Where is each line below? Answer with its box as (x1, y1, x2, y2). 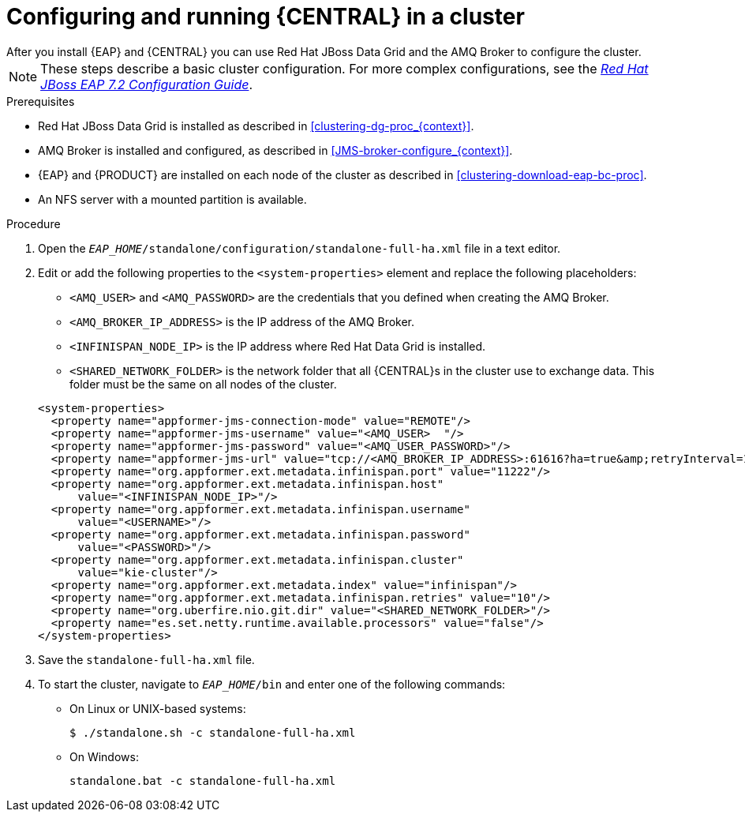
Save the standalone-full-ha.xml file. (38, 652, 255, 666)
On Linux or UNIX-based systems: (69, 701, 246, 715)
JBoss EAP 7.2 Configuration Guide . (40, 76, 253, 92)
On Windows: (69, 749, 139, 764)
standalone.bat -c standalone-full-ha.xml (69, 774, 336, 787)
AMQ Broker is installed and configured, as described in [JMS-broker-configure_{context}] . (38, 143, 513, 157)
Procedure (6, 216, 61, 231)
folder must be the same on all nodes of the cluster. (69, 377, 337, 391)
